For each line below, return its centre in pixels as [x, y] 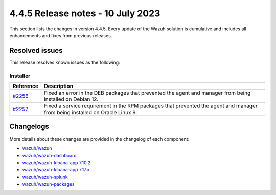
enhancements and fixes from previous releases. [61, 35]
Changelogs [29, 127]
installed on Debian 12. [71, 99]
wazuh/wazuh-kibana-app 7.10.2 [56, 162]
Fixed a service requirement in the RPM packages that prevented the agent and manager [151, 106]
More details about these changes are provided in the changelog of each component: [99, 139]
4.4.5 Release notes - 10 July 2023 [85, 13]
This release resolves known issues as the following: [65, 62]
